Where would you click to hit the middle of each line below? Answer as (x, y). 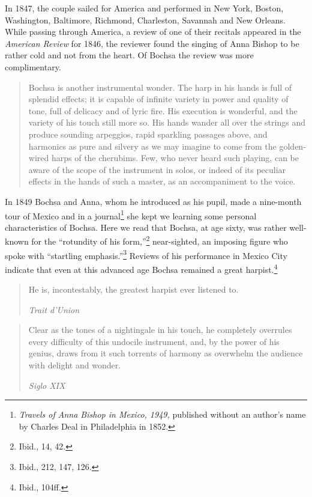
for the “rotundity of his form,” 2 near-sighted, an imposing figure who (160, 240)
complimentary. (33, 66)
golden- (292, 146)
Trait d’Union (54, 309)
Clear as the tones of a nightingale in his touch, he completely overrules (160, 330)
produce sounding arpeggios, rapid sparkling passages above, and (148, 134)
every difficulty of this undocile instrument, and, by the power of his (154, 341)
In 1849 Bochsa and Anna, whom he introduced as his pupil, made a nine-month (153, 201)
